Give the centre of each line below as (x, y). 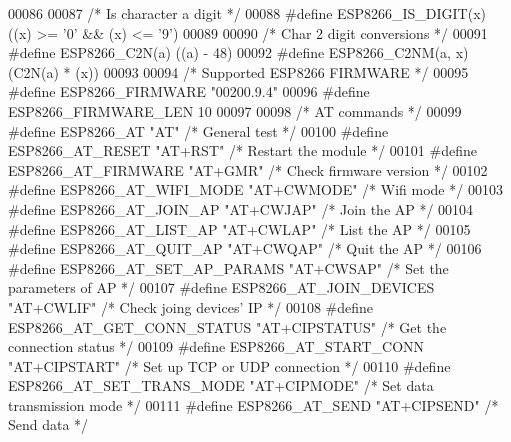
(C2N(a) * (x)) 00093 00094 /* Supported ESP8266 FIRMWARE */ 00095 (238, 71)
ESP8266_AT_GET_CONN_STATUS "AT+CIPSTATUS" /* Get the (227, 326)
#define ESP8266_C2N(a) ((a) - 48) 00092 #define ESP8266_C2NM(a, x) (238, 52)
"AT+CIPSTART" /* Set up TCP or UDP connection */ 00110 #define (229, 365)
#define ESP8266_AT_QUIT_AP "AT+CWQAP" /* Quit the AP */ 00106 (245, 248)
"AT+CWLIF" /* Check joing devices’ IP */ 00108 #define (191, 306)
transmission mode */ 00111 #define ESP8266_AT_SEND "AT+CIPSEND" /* (253, 404)
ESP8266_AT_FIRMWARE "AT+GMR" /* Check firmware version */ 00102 (248, 169)
